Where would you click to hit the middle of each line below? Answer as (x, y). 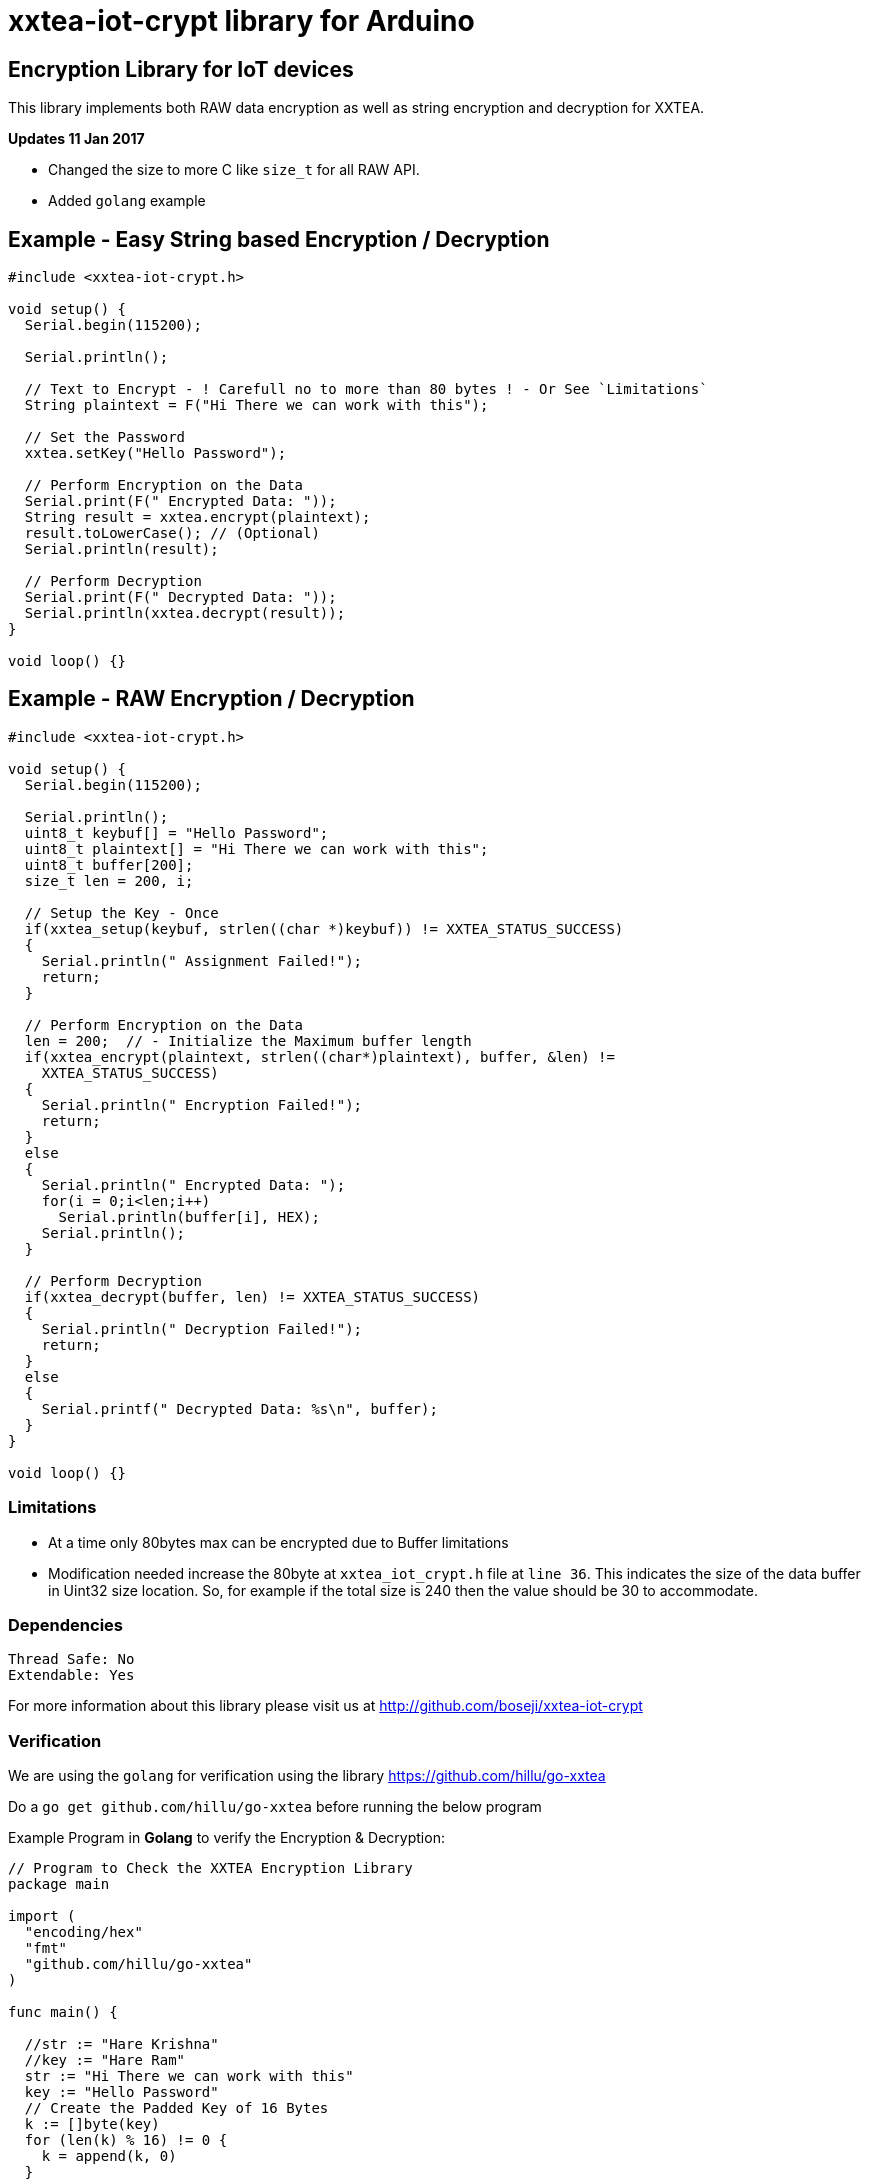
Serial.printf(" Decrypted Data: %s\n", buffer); (239, 1408)
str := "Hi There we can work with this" (189, 2076)
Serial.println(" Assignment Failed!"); (202, 960)
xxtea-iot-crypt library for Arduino (241, 21)
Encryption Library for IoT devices (181, 69)
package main (59, 1884)
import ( (42, 1916)
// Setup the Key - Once (121, 912)
